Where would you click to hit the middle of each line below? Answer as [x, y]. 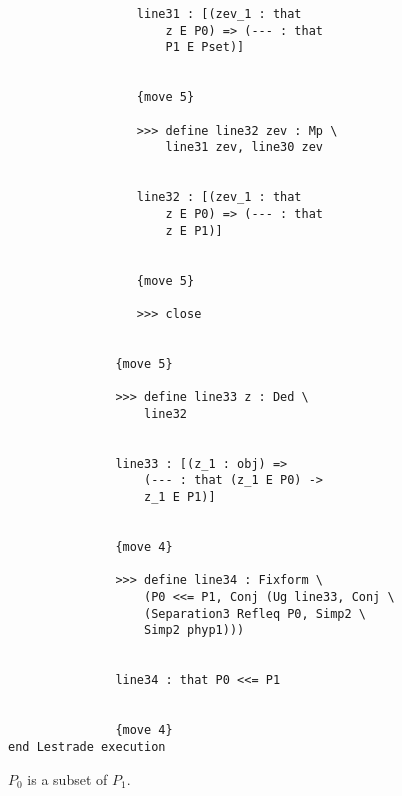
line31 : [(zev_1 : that [219, 14]
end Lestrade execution [87, 746]
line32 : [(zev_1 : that [219, 197]
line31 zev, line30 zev [244, 147]
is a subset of [67, 778]
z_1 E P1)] [180, 497]
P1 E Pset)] [205, 47]
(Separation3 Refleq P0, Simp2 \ [255, 613]
